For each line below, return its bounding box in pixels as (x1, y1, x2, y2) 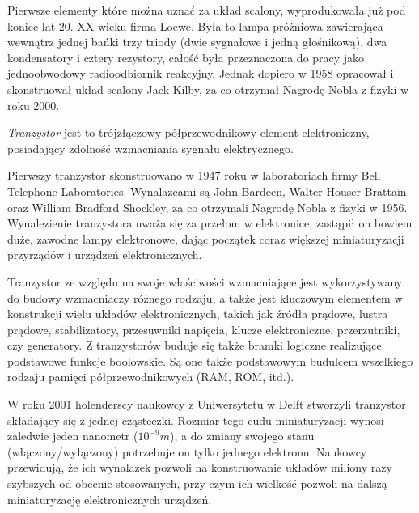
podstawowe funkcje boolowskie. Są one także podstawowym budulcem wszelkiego (7, 352, 413, 369)
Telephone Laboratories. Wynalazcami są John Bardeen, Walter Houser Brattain (7, 182, 407, 199)
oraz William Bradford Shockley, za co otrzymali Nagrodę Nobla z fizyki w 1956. (7, 198, 408, 215)
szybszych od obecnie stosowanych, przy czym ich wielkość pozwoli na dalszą (7, 475, 387, 492)
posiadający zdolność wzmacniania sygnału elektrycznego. (7, 139, 294, 156)
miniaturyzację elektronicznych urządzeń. (7, 490, 212, 507)
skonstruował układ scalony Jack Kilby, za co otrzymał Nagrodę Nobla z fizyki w (7, 80, 409, 97)
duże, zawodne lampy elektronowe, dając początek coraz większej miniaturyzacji (7, 230, 404, 247)
